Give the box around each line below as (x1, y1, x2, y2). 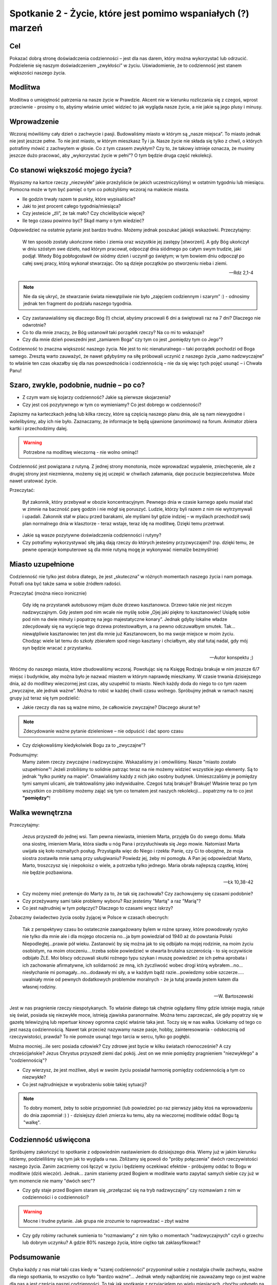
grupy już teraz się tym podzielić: (9, 694, 80, 701)
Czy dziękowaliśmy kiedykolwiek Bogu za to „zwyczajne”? (22, 742, 146, 748)
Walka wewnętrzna (9, 808, 72, 817)
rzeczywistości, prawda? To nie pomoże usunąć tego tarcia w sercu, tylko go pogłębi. (9, 1034, 191, 1040)
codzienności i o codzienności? (22, 1194, 89, 1200)
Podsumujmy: (9, 751, 38, 758)
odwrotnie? (22, 322, 46, 328)
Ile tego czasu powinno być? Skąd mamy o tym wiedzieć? (22, 217, 145, 224)
